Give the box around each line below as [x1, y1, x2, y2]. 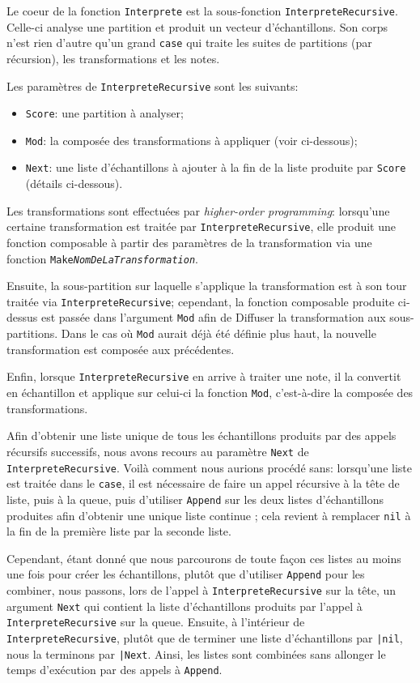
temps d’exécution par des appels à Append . [6, 661, 223, 678]
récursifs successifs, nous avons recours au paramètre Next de [6, 442, 309, 459]
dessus [6, 309, 38, 326]
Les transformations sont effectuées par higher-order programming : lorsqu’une [6, 202, 390, 219]
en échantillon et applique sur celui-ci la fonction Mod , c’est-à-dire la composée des [6, 384, 414, 401]
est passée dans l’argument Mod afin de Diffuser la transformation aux [40, 309, 386, 326]
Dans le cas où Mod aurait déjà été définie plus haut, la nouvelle [61, 325, 376, 342]
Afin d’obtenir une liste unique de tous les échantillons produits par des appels [6, 427, 397, 444]
